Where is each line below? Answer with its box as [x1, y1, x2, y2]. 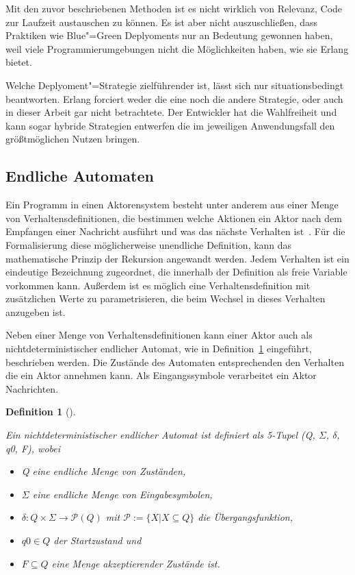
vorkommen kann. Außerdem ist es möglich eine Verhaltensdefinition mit [5, 278, 311, 292]
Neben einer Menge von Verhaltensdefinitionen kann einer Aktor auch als [5, 328, 313, 342]
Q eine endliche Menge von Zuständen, [21, 464, 186, 478]
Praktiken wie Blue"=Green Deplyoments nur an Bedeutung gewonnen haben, [5, 28, 333, 42]
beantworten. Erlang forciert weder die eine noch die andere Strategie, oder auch [5, 91, 343, 106]
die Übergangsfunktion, [198, 510, 293, 524]
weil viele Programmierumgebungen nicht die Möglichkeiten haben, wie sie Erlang [5, 41, 349, 56]
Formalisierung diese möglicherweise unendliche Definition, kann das [5, 237, 292, 252]
